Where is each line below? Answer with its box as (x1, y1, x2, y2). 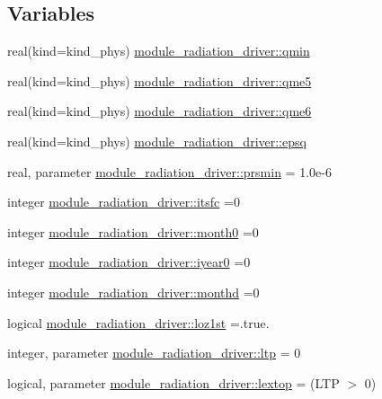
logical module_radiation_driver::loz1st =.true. (7, 313, 270, 332)
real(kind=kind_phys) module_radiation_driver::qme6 (7, 102, 312, 120)
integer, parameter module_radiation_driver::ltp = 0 (7, 343, 301, 362)
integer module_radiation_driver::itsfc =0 (7, 192, 240, 211)
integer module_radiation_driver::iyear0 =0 (7, 253, 251, 271)
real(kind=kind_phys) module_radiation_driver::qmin (7, 41, 310, 60)
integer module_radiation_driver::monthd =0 (7, 282, 260, 301)
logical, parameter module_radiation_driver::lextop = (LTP (7, 373, 340, 392)
